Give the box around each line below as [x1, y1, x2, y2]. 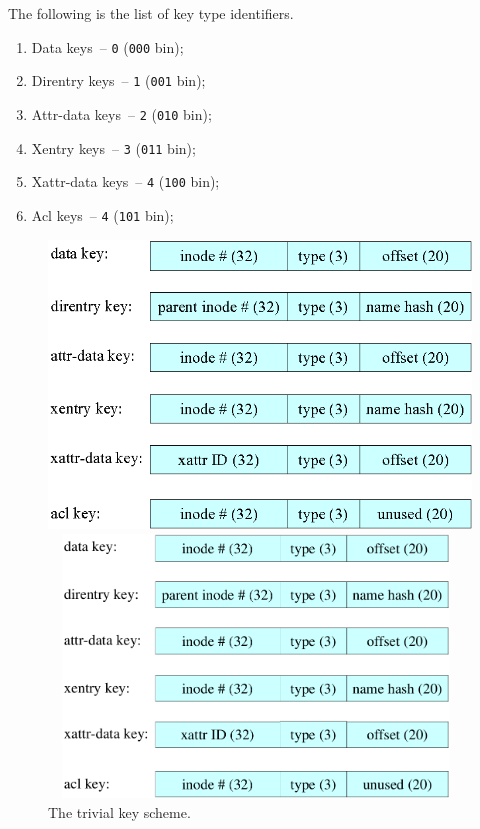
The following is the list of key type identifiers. [8, 3, 294, 23]
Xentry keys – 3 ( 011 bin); [31, 137, 196, 158]
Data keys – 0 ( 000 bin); [31, 36, 184, 57]
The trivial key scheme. [48, 802, 191, 822]
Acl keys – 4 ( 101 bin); [31, 204, 174, 225]
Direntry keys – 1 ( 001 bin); [31, 70, 206, 91]
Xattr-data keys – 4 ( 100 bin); [31, 171, 220, 192]
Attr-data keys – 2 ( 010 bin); [31, 103, 212, 124]
